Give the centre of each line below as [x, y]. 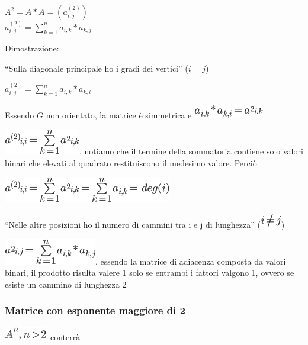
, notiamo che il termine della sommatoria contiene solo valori [191, 151]
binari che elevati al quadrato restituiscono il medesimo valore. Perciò [131, 162]
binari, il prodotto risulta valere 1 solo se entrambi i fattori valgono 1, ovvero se [150, 273]
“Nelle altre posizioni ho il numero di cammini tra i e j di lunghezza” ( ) [145, 225]
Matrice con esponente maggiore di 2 [95, 310]
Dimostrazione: [32, 48]
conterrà [65, 336]
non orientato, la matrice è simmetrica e [119, 115]
